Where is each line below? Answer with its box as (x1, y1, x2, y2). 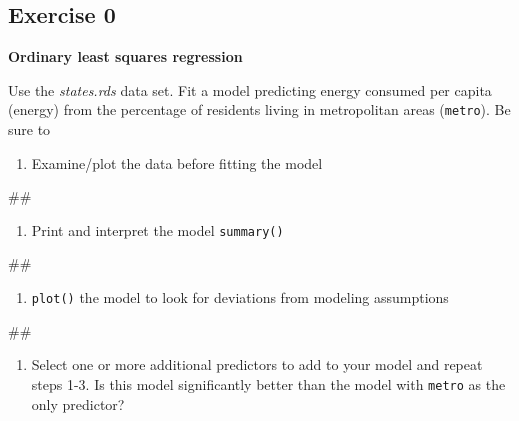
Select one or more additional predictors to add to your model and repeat (31, 354, 483, 375)
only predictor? (31, 393, 125, 414)
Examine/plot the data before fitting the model (31, 152, 323, 173)
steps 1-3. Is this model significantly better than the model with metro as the (31, 373, 506, 394)
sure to (8, 119, 51, 140)
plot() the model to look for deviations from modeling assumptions (31, 287, 449, 308)
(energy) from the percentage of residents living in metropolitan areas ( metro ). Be (8, 99, 511, 120)
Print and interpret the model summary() (31, 219, 284, 240)
